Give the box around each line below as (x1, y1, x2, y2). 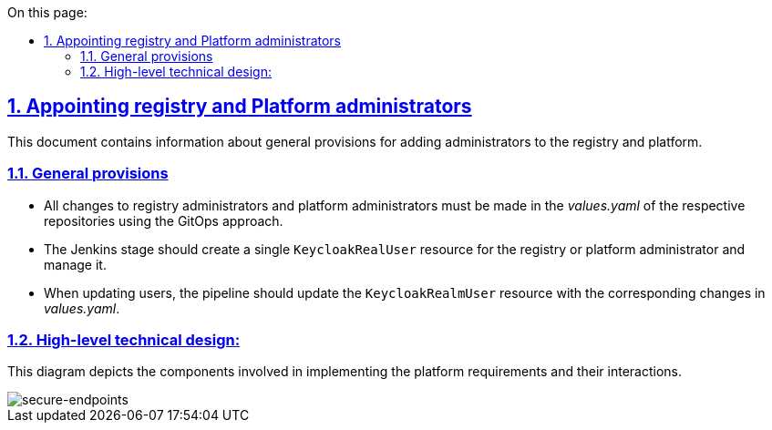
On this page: (7, 5, 87, 20)
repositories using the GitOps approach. (44, 212, 283, 229)
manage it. (44, 256, 107, 272)
